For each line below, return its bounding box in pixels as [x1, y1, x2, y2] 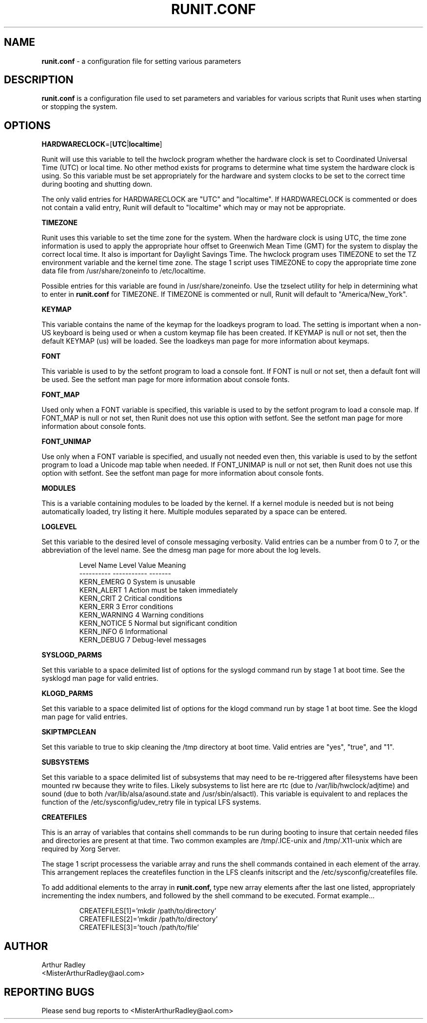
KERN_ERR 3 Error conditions [79, 602, 174, 611]
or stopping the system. [41, 102, 118, 111]
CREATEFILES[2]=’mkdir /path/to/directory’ [79, 915, 218, 924]
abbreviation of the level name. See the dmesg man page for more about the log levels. [41, 546, 321, 555]
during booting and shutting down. [41, 180, 153, 189]
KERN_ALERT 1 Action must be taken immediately [79, 586, 238, 595]
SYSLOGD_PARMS [41, 651, 102, 659]
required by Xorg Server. [41, 845, 120, 853]
